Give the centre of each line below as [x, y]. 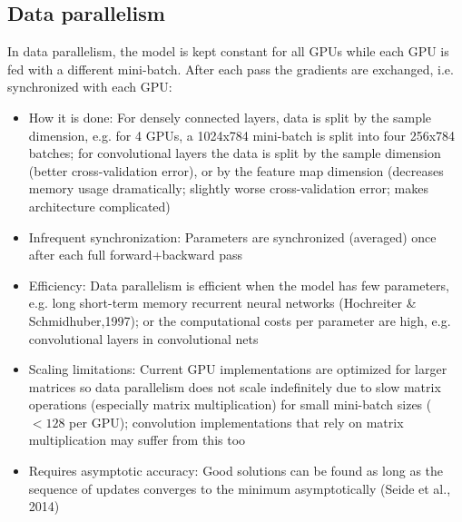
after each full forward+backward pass [136, 255]
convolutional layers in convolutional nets [143, 338]
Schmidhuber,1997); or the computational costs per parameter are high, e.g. [240, 320]
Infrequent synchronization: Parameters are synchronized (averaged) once [232, 236]
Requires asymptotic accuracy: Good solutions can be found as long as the [236, 471]
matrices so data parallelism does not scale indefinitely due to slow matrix [235, 386]
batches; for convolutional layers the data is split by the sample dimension [235, 153]
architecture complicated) [99, 206]
